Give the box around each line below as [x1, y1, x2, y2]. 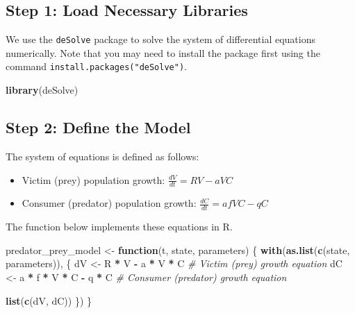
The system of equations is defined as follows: [6, 149, 199, 163]
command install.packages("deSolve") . [6, 59, 187, 74]
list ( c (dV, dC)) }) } [6, 293, 92, 307]
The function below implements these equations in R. [6, 219, 233, 234]
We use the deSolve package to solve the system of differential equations [6, 32, 315, 46]
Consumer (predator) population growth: [22, 196, 197, 210]
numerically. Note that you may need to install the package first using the [6, 45, 320, 60]
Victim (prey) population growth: [22, 172, 165, 187]
